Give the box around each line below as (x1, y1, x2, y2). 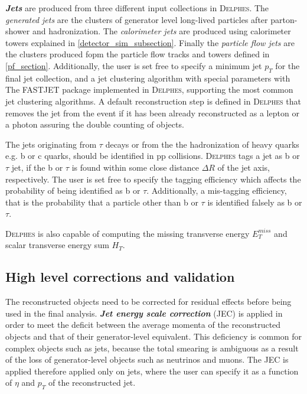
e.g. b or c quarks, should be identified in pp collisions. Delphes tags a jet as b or (5, 149, 300, 162)
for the (275, 59, 300, 71)
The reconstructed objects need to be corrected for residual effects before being (5, 295, 292, 308)
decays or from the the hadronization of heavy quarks (105, 138, 299, 150)
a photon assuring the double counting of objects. (5, 118, 184, 131)
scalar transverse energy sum (5, 239, 109, 251)
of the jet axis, (217, 161, 270, 173)
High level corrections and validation (5, 268, 235, 286)
